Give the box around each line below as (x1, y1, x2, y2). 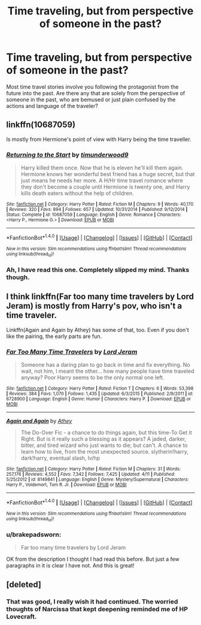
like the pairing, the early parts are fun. (6, 333, 102, 340)
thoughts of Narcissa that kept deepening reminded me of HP (6, 605, 188, 613)
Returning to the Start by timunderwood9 (6, 150, 129, 159)
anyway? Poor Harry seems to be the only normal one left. (20, 374, 165, 381)
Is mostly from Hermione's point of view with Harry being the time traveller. (6, 135, 191, 143)
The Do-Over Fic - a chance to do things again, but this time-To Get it (20, 429, 193, 436)
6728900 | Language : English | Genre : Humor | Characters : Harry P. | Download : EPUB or (6, 396, 191, 402)
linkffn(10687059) (6, 120, 76, 130)
